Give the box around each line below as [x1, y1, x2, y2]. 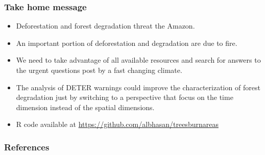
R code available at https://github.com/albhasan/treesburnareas [16, 119, 219, 130]
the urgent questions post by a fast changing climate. [16, 65, 182, 75]
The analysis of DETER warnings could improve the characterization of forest [16, 82, 260, 92]
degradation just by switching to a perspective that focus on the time [16, 92, 233, 102]
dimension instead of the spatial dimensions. [16, 101, 155, 112]
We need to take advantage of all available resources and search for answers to [16, 55, 261, 65]
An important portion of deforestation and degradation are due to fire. [16, 37, 237, 48]
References [4, 140, 50, 153]
